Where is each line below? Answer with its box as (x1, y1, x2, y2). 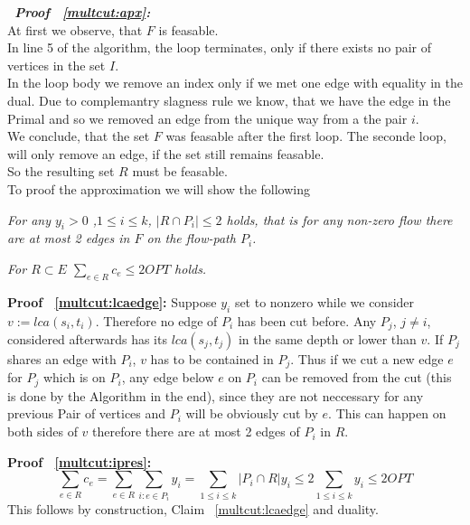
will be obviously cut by (185, 404, 318, 423)
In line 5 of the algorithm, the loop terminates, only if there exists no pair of (7, 38, 432, 57)
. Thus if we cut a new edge (290, 349, 444, 368)
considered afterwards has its (7, 329, 167, 348)
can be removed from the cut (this (261, 368, 452, 387)
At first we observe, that (7, 20, 143, 39)
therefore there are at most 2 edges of (92, 422, 300, 441)
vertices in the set (7, 55, 106, 74)
